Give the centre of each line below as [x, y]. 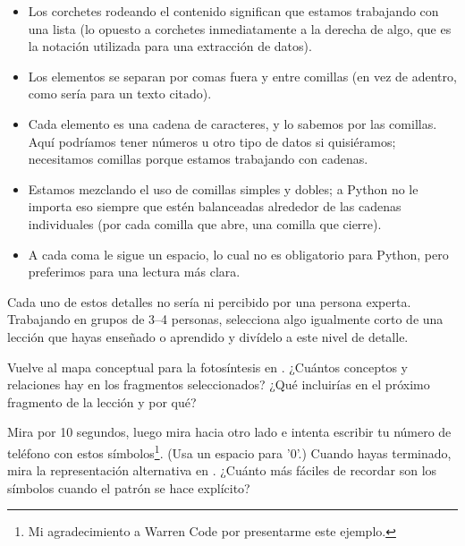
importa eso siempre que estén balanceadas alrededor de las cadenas [215, 206]
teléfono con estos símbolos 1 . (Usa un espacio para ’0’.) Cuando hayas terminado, [229, 451]
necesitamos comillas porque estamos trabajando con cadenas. [198, 159]
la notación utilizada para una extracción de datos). [170, 46]
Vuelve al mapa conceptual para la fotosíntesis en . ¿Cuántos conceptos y [207, 367]
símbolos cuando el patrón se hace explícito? [129, 487]
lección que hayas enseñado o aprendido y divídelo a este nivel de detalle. [208, 336]
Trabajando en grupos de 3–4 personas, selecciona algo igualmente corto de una [225, 319]
